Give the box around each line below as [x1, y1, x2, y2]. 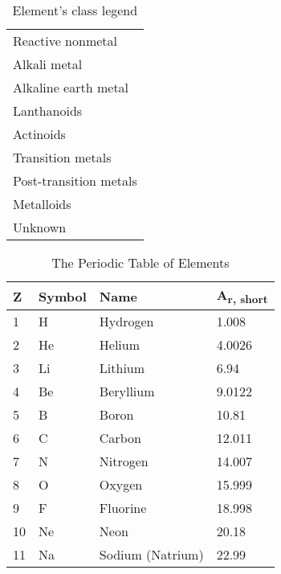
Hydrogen [99, 312, 154, 331]
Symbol [39, 286, 87, 305]
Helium [99, 335, 140, 355]
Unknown [13, 218, 67, 236]
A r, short [216, 285, 268, 307]
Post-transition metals [13, 171, 137, 190]
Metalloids [13, 195, 71, 213]
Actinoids [13, 125, 66, 143]
